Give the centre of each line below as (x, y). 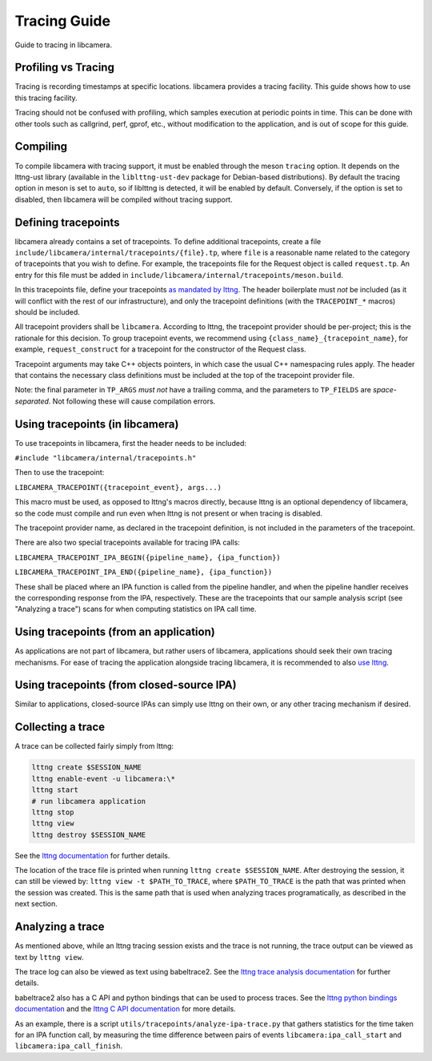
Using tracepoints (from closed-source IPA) (126, 685)
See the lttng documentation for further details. (92, 855)
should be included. (47, 311)
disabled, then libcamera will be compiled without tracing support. (124, 199)
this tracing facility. (46, 98)
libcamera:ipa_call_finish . (69, 1046)
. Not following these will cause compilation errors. (132, 401)
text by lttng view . (49, 957)
